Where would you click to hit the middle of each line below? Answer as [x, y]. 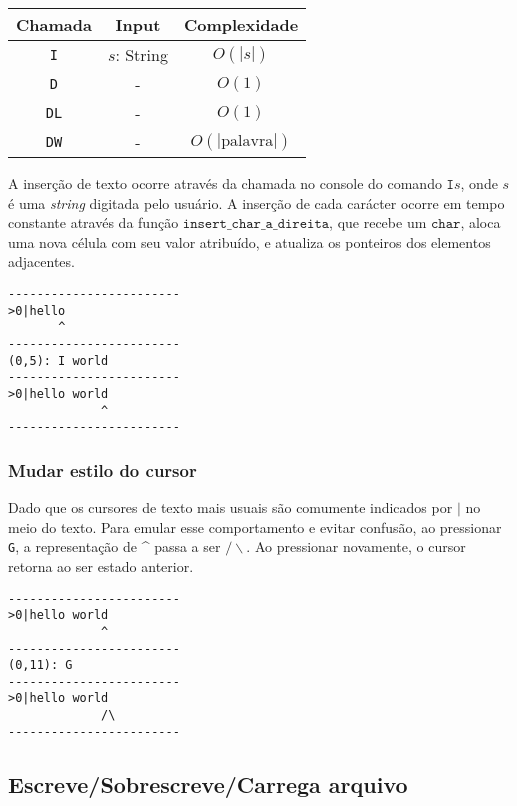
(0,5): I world [58, 360]
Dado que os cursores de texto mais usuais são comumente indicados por [230, 507]
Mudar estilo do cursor [102, 469]
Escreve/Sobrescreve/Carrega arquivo [208, 783]
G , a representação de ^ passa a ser [114, 546]
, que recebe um [378, 222]
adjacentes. [41, 261]
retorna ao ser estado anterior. [101, 565]
